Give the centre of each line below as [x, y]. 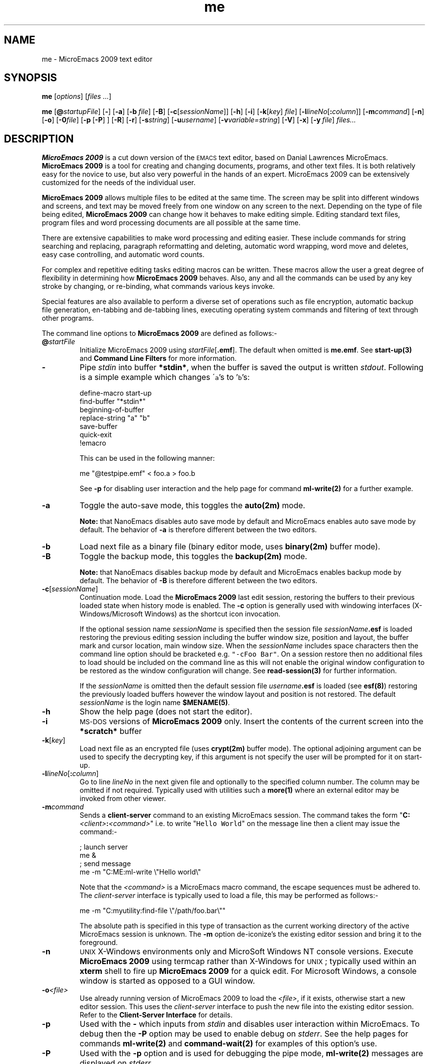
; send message [105, 864]
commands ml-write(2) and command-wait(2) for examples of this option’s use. [228, 1044]
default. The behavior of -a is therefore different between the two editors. [198, 530]
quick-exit [95, 435]
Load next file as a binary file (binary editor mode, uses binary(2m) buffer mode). [230, 547]
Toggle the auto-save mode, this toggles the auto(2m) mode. [192, 506]
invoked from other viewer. [123, 799]
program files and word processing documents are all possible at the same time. [171, 223]
